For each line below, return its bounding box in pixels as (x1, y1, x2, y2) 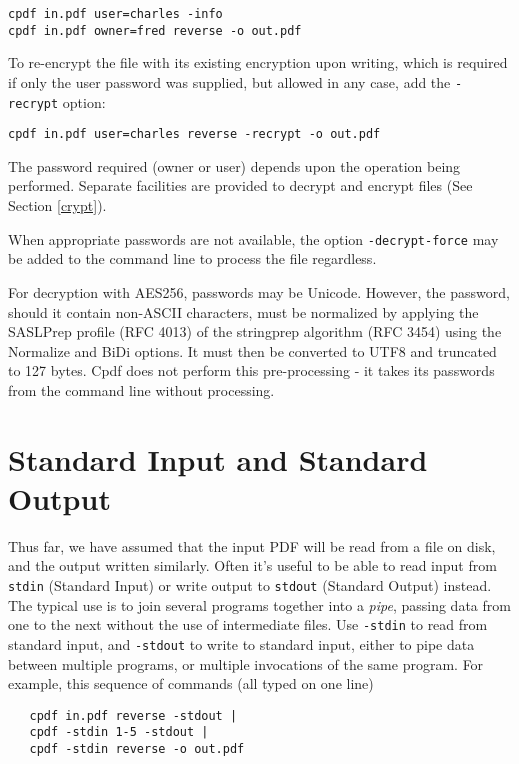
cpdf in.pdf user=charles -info (8, 7, 223, 21)
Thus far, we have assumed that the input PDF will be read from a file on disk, (8, 535, 496, 556)
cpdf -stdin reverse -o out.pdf (29, 742, 245, 757)
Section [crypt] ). (8, 195, 107, 216)
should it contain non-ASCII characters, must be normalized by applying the (8, 301, 479, 322)
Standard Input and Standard (8, 438, 428, 479)
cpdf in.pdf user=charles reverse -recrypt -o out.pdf (8, 127, 381, 142)
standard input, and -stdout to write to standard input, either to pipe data (8, 633, 475, 654)
